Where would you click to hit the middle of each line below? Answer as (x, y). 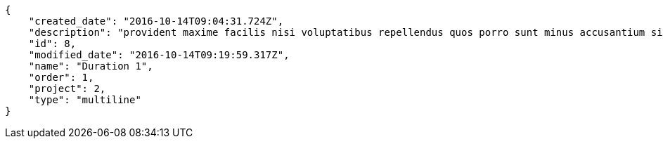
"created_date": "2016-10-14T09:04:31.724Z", (156, 21)
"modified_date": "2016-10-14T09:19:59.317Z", (159, 55)
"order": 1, (61, 77)
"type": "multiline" (85, 100)
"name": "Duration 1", (91, 66)
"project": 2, (67, 89)
